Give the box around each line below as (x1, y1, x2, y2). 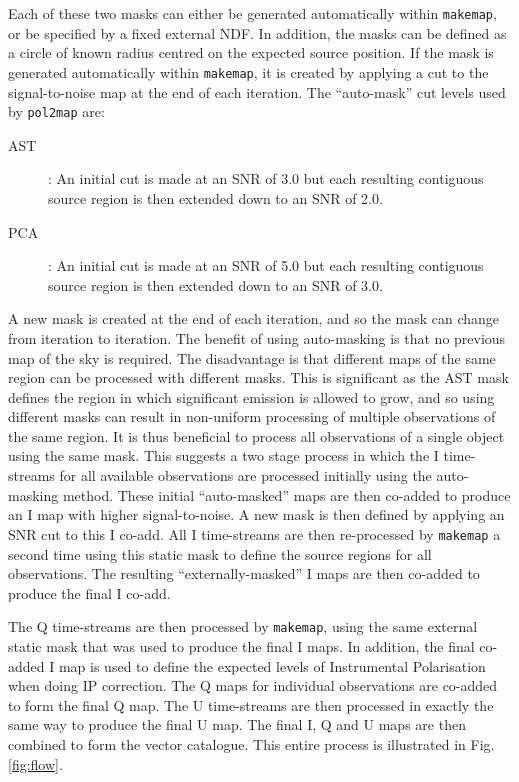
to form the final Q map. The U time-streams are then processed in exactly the (8, 694, 494, 715)
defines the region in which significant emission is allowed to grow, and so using (8, 386, 495, 407)
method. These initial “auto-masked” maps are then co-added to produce (62, 484, 511, 505)
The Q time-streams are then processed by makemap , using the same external (8, 616, 478, 637)
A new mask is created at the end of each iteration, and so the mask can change (8, 308, 500, 329)
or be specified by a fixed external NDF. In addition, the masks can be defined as (8, 22, 507, 43)
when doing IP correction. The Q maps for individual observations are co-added (8, 675, 498, 696)
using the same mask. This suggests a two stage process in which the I (8, 445, 439, 466)
